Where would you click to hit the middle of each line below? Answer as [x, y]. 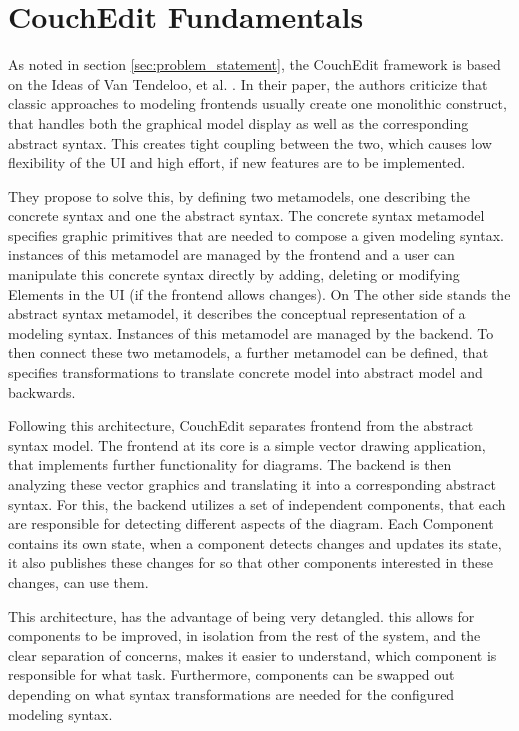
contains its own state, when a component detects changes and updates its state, [255, 542]
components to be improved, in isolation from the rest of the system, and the [244, 635]
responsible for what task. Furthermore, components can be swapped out [231, 674]
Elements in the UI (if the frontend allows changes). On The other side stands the [259, 293]
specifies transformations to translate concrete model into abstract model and [245, 372]
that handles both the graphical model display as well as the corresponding [238, 122]
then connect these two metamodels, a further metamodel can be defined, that [248, 352]
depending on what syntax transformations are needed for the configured [231, 693]
